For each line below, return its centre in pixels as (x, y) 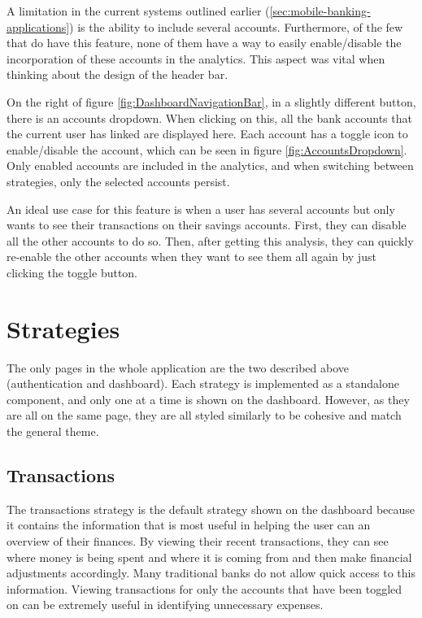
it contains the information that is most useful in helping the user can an (189, 525)
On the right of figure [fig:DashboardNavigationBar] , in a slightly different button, (211, 101)
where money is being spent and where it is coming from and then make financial (209, 557)
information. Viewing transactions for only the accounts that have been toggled (204, 588)
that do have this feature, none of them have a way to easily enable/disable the (204, 43)
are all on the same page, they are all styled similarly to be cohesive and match (204, 415)
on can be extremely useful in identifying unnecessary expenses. (165, 605)
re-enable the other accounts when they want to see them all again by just (191, 257)
